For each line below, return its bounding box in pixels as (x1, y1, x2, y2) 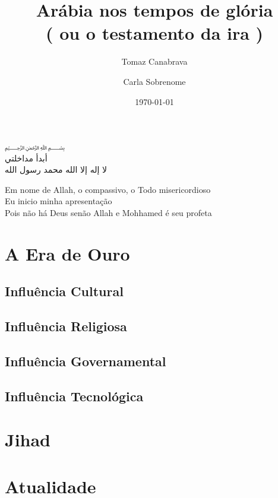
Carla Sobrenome (123, 75, 186, 87)
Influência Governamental (5, 351, 166, 370)
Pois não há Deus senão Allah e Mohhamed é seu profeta (5, 207, 212, 219)
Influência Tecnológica (5, 386, 144, 405)
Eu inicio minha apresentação (5, 195, 112, 207)
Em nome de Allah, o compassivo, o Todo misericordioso (5, 183, 211, 195)
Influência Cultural (5, 282, 124, 300)
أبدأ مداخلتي (5, 151, 48, 164)
